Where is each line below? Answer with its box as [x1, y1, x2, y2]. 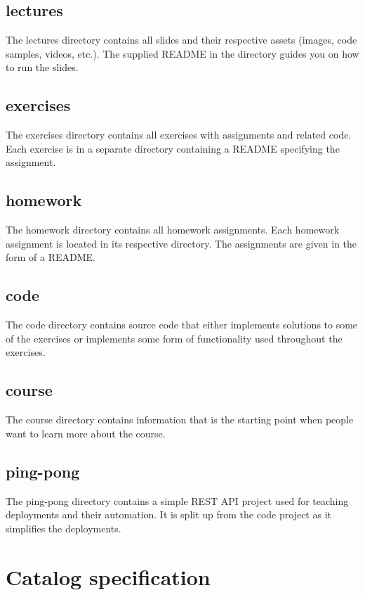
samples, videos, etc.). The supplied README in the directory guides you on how [6, 46, 359, 60]
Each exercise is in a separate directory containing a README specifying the [6, 141, 340, 155]
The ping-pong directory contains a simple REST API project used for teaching [6, 493, 349, 508]
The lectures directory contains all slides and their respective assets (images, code [6, 32, 357, 47]
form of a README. [6, 250, 96, 264]
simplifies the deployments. [6, 520, 121, 535]
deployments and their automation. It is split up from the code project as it [6, 507, 331, 522]
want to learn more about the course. [6, 426, 166, 440]
